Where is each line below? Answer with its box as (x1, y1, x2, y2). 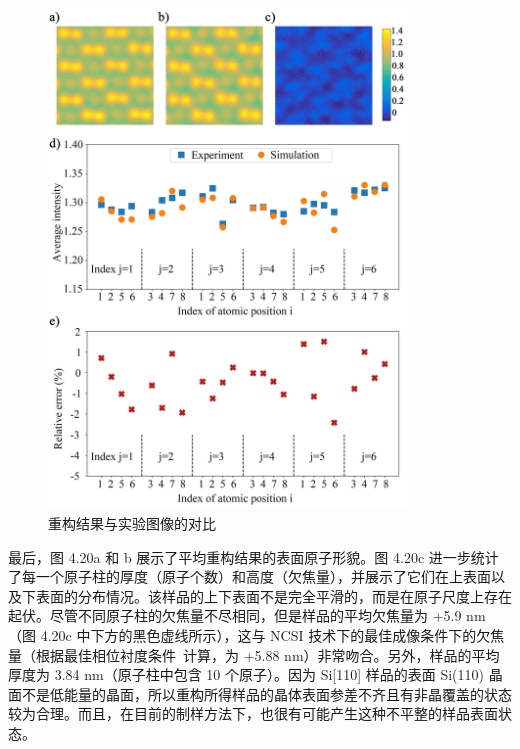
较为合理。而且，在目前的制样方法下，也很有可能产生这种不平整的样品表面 (8, 703, 498, 724)
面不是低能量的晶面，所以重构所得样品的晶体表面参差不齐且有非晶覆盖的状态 (8, 683, 512, 704)
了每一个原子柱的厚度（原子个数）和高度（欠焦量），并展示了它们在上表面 (8, 566, 491, 587)
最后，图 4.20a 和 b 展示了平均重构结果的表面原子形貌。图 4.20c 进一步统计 (8, 546, 499, 567)
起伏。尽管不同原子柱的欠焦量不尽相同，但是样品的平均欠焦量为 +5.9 (8, 605, 462, 626)
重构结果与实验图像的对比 (48, 513, 216, 533)
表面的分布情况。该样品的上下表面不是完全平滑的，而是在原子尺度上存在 (35, 585, 512, 606)
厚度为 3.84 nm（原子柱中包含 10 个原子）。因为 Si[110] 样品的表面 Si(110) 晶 (8, 664, 503, 685)
